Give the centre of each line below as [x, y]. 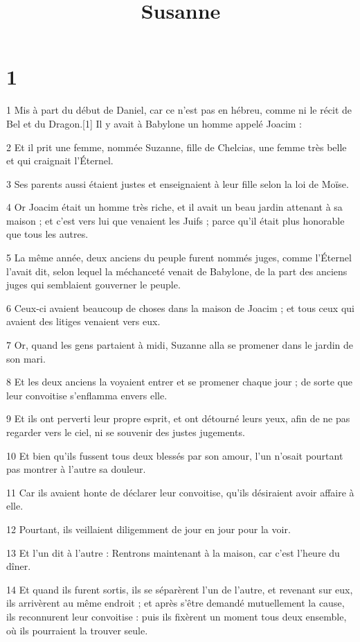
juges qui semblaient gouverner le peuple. [93, 285]
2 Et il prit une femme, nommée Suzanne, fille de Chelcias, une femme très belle [177, 147]
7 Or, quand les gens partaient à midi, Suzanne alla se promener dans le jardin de [180, 345]
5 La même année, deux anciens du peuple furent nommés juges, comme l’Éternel [179, 258]
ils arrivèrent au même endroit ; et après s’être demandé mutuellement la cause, [175, 603]
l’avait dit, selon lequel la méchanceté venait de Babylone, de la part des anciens [177, 271]
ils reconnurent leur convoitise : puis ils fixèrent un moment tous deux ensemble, [177, 616]
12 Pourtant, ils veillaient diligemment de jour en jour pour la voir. [148, 529]
